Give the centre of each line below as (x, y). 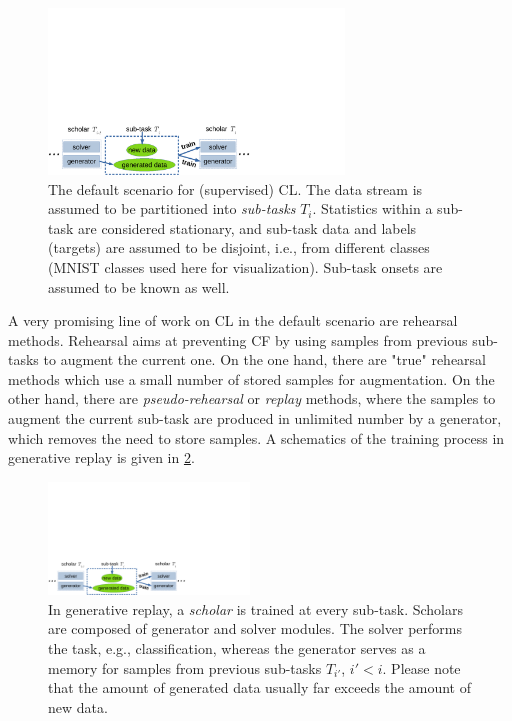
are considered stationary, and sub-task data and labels (247, 227)
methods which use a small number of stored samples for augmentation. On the (251, 378)
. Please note (421, 667)
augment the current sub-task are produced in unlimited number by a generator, (255, 418)
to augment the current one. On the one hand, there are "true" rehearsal (265, 359)
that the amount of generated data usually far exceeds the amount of (259, 687)
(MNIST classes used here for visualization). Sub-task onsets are (245, 266)
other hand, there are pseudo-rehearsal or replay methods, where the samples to (252, 398)
